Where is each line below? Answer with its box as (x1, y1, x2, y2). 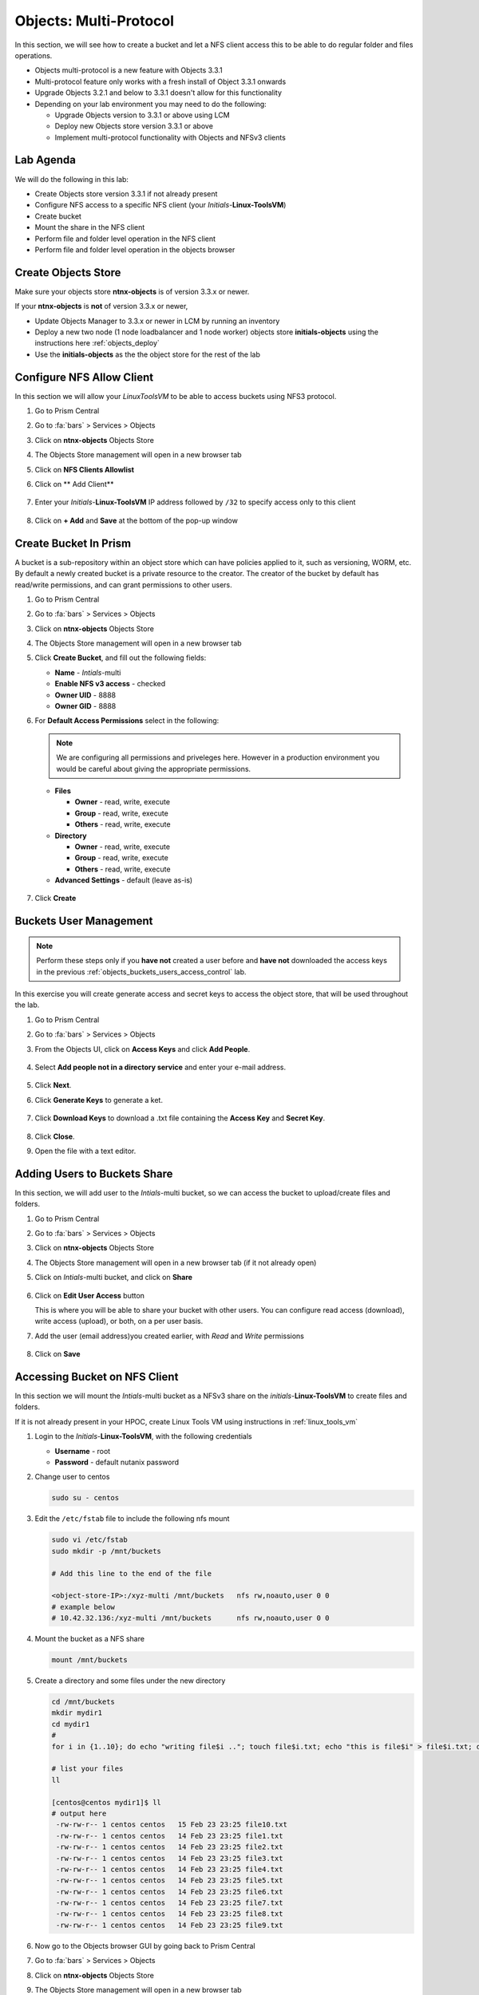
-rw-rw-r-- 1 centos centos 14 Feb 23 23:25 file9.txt (56, 1920, 283, 1930)
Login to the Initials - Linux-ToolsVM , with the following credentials (34, 1432, 252, 1441)
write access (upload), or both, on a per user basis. (34, 1317, 204, 1326)
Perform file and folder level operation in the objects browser (34, 244, 236, 255)
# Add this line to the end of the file (51, 1569, 212, 1578)
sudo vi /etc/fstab (51, 1535, 128, 1544)
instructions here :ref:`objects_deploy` (34, 338, 160, 348)
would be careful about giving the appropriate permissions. (56, 764, 251, 773)
